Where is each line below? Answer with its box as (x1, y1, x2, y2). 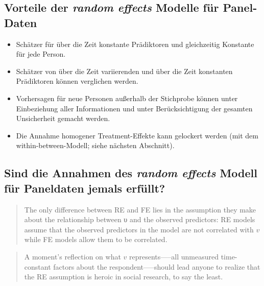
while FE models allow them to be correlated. (24, 234, 167, 245)
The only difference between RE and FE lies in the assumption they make (24, 204, 256, 214)
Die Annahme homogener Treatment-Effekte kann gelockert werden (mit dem (16, 130, 258, 140)
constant (24, 261, 51, 272)
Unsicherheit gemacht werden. (16, 113, 110, 124)
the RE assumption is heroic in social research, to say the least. (24, 271, 223, 282)
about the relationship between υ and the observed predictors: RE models (24, 214, 255, 225)
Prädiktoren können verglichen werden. (16, 76, 138, 86)
